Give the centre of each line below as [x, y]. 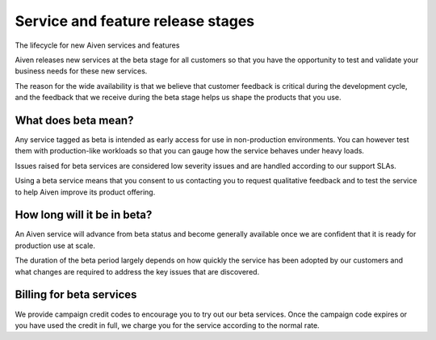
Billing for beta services [76, 295]
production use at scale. [55, 246]
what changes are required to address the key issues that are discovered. [137, 271]
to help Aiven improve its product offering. [85, 192]
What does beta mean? [74, 120]
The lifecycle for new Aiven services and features [97, 45]
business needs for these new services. [81, 71]
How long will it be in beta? [84, 215]
